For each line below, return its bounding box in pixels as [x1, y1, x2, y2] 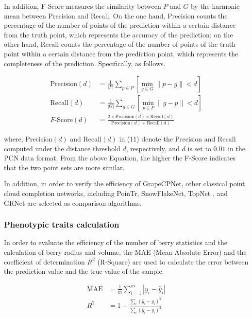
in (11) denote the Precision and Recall [119, 134, 236, 143]
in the [228, 143, 245, 153]
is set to [187, 143, 211, 153]
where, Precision [4, 134, 52, 143]
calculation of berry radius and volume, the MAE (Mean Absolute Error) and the [4, 247, 247, 257]
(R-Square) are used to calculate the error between [97, 256, 249, 266]
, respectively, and [126, 143, 180, 153]
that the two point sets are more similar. [4, 162, 125, 172]
